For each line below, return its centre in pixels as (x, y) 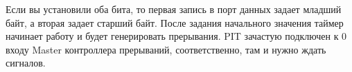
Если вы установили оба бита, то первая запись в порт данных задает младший (174, 9)
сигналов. (26, 63)
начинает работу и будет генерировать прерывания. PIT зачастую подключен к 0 (176, 36)
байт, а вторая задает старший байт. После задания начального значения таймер (175, 22)
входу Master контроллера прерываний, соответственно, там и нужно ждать (166, 49)
